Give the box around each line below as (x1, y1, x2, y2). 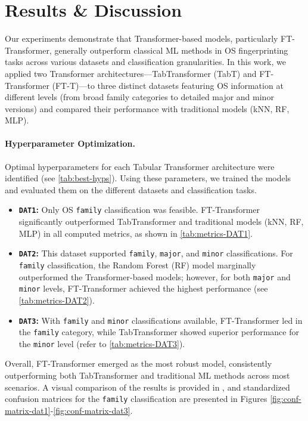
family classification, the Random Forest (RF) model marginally (18, 258, 256, 271)
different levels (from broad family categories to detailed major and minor (5, 91, 274, 103)
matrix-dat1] (5, 404, 51, 416)
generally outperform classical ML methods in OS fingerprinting (54, 44, 288, 56)
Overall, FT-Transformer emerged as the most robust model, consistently (5, 357, 272, 370)
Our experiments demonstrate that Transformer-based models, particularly (5, 32, 278, 45)
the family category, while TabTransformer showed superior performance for (18, 326, 299, 338)
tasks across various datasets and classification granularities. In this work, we (5, 55, 286, 68)
